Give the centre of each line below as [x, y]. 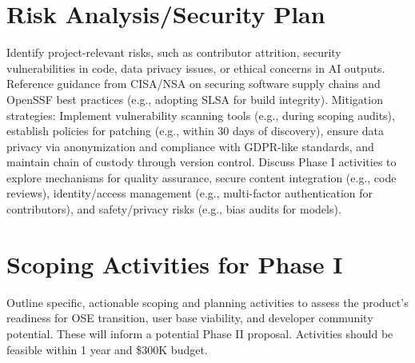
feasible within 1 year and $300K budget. [107, 349]
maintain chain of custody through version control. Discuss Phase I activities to [202, 162]
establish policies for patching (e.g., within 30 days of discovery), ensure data [195, 131]
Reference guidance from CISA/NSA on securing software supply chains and [194, 84]
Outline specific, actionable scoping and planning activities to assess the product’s [207, 302]
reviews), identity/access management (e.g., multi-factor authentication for [190, 193]
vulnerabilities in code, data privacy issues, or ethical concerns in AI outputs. [196, 68]
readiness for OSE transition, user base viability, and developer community [190, 318]
